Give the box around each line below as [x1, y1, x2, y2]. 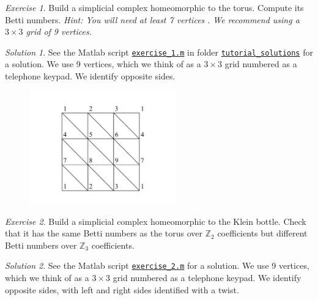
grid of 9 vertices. [26, 25, 92, 38]
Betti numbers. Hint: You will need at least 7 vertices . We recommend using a [5, 13, 300, 26]
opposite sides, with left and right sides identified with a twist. [5, 283, 239, 296]
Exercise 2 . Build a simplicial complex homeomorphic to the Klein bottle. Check [5, 214, 306, 227]
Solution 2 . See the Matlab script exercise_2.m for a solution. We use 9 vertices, [5, 259, 309, 272]
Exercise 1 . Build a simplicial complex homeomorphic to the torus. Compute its [5, 1, 304, 13]
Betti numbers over [5, 238, 77, 251]
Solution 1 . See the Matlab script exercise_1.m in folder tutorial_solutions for [5, 45, 313, 58]
